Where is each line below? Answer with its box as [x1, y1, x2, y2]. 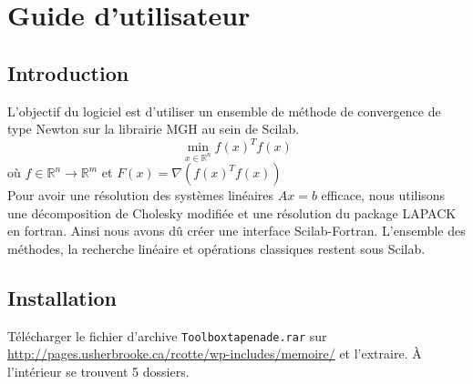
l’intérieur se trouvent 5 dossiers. [7, 361, 190, 380]
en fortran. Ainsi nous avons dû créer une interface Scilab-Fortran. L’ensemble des [7, 221, 466, 240]
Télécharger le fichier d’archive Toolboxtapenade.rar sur [7, 326, 327, 345]
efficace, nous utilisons [321, 186, 446, 205]
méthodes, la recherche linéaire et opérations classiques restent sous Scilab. [7, 238, 426, 258]
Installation [7, 283, 117, 311]
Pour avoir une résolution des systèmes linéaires [7, 186, 274, 205]
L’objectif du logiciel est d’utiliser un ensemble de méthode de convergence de [7, 101, 441, 120]
